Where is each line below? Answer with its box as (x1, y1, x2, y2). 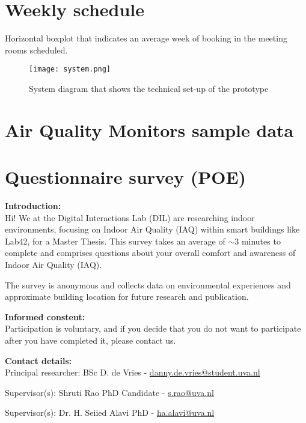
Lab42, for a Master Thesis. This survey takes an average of (5, 234, 225, 247)
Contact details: (5, 354, 72, 367)
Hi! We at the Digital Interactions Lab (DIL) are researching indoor (5, 211, 255, 224)
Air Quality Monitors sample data (5, 117, 294, 142)
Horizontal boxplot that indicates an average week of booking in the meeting (5, 32, 287, 44)
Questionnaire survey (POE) (5, 165, 246, 189)
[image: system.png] (29, 65, 111, 74)
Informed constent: (5, 310, 85, 323)
